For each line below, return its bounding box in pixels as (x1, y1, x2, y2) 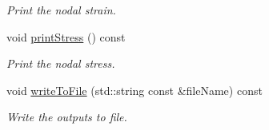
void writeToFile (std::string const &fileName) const (6, 81, 263, 98)
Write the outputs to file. (6, 108, 127, 125)
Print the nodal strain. (6, 2, 116, 18)
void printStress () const (6, 28, 126, 45)
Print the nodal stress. (6, 55, 115, 72)
